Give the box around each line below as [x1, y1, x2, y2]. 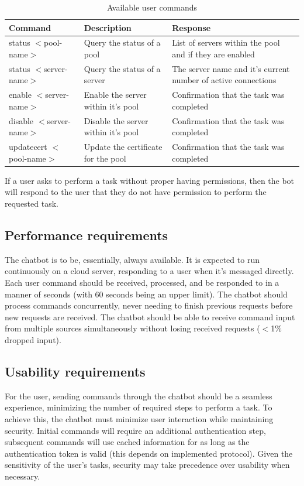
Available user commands [106, 1, 198, 13]
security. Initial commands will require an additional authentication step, [5, 424, 266, 436]
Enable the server [84, 88, 147, 101]
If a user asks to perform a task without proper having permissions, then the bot [5, 174, 295, 186]
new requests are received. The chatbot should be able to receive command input [5, 310, 295, 323]
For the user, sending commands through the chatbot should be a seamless [5, 389, 272, 402]
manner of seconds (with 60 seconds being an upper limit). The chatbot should [5, 288, 288, 300]
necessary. [5, 470, 40, 482]
